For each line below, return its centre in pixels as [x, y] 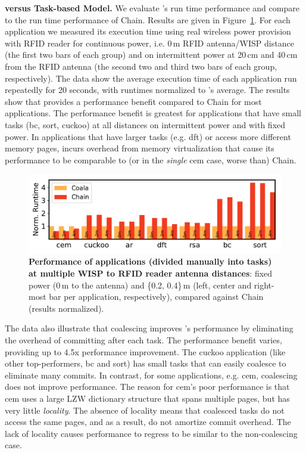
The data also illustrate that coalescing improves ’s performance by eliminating [149, 328]
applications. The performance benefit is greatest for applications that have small [153, 113]
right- [264, 285]
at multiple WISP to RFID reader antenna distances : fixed [151, 273]
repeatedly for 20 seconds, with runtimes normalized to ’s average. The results [147, 90]
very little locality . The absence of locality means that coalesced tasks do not [145, 410]
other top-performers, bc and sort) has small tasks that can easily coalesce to [146, 363]
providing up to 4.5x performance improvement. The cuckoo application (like [145, 351]
